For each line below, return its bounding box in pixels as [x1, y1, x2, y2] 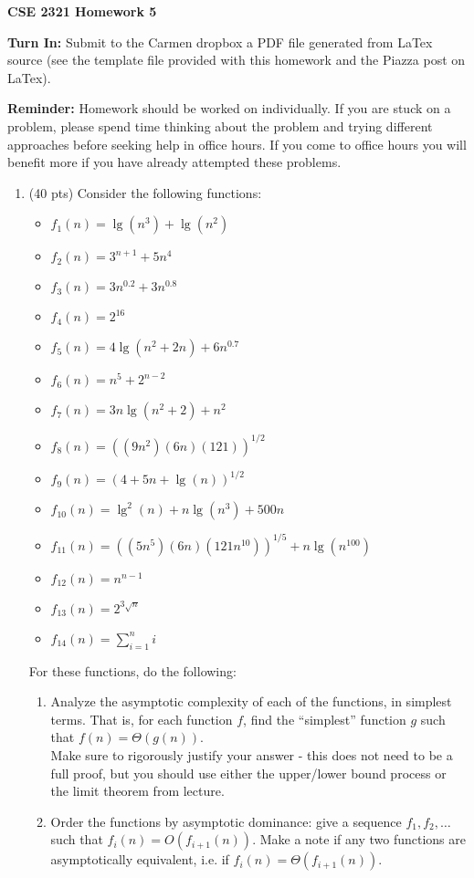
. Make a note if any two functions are [252, 830, 466, 849]
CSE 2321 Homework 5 [7, 2, 157, 20]
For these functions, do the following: [28, 661, 237, 680]
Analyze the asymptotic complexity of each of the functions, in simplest [50, 692, 452, 711]
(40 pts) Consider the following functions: [28, 183, 262, 202]
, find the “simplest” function [243, 709, 406, 728]
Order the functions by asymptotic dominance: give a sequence [50, 811, 402, 831]
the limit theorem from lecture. [50, 781, 225, 800]
